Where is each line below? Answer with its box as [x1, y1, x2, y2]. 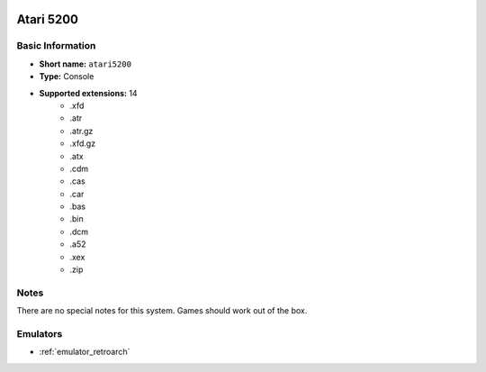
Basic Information [16, 40, 96, 52]
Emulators [16, 327, 63, 340]
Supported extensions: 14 [39, 87, 139, 98]
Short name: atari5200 [39, 59, 132, 69]
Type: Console [39, 71, 94, 82]
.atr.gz [69, 125, 94, 136]
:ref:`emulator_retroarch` [39, 347, 130, 358]
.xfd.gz [69, 138, 96, 149]
